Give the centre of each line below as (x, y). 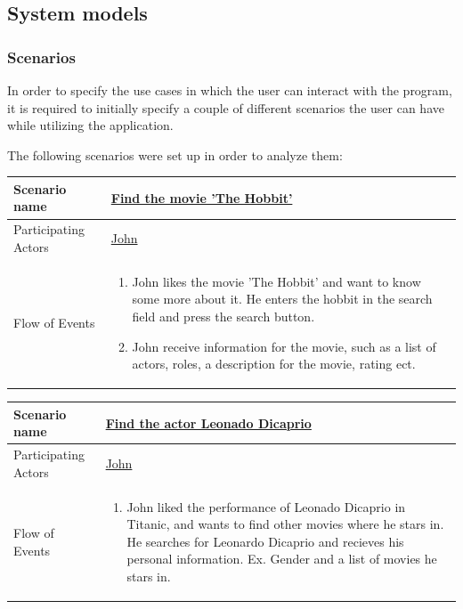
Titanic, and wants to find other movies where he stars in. (285, 524)
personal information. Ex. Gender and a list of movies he (282, 559)
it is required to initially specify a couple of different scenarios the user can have (226, 107)
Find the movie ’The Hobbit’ (202, 197)
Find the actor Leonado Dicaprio (208, 422)
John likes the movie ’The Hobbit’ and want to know (276, 281)
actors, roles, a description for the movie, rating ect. (274, 364)
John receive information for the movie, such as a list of (284, 346)
